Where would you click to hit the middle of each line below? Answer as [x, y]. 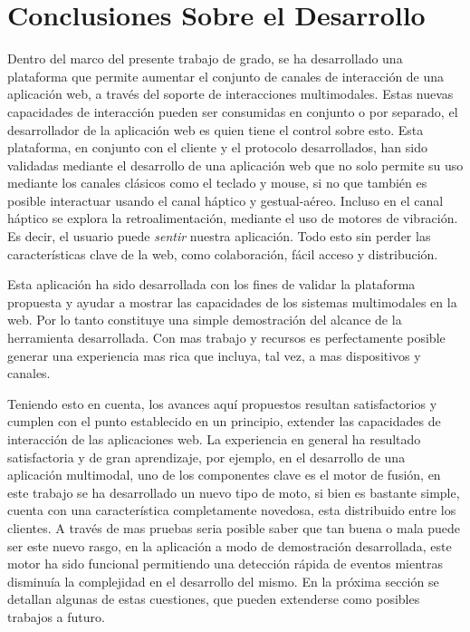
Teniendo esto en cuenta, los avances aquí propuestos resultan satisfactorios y [222, 403]
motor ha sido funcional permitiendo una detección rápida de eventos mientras [225, 564]
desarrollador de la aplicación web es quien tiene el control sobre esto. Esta [216, 129]
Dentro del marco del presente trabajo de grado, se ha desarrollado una [205, 58]
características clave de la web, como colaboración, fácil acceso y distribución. [223, 253]
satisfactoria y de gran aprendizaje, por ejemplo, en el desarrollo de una [206, 457]
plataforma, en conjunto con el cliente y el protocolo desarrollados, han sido [217, 147]
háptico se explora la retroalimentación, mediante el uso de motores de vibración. [233, 218]
